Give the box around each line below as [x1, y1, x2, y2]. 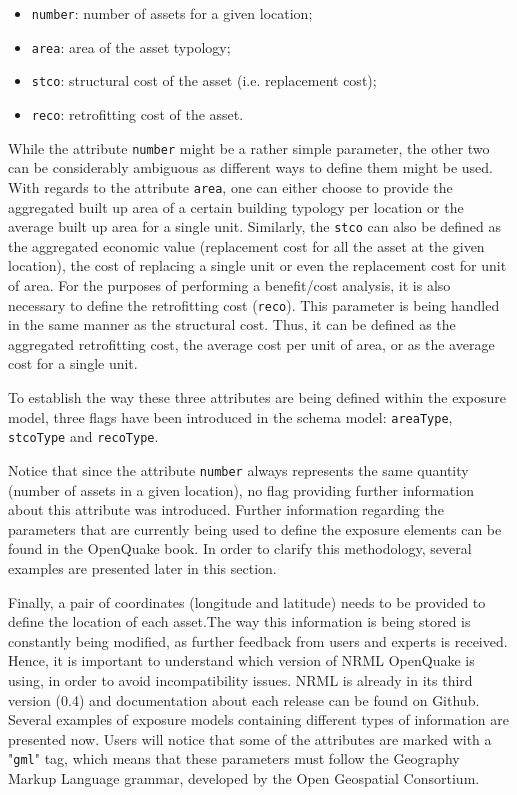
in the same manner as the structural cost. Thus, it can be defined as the [8, 314, 456, 335]
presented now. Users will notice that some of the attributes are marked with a [8, 728, 492, 749]
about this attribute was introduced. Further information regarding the [8, 499, 444, 520]
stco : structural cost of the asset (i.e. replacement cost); [31, 70, 377, 91]
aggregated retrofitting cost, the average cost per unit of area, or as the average [8, 333, 495, 354]
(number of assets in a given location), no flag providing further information [8, 479, 474, 500]
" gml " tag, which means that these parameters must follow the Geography [8, 748, 460, 769]
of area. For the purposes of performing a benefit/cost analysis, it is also [8, 274, 451, 295]
